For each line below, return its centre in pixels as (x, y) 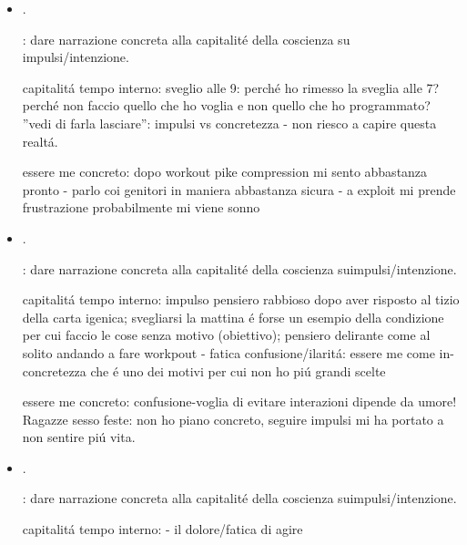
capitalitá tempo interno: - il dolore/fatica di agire (162, 529)
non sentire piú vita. (79, 437)
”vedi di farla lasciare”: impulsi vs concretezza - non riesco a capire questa (229, 123)
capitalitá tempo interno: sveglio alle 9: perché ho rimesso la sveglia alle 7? (231, 87)
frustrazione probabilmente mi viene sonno (141, 207)
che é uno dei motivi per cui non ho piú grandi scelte (238, 370)
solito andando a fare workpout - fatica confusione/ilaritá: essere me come (228, 352)
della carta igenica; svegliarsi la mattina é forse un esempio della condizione (233, 317)
